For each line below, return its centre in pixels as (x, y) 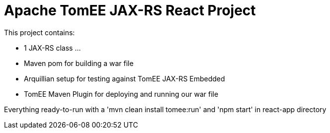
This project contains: (40, 32)
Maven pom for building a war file (79, 63)
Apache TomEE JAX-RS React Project (130, 10)
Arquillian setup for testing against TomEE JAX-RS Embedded (124, 78)
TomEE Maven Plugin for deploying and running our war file (121, 94)
